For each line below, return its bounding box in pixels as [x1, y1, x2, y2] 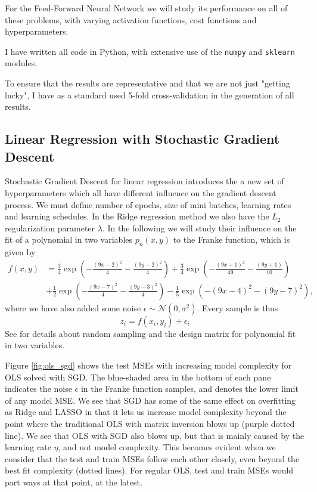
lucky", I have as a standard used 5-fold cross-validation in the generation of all [5, 88, 294, 101]
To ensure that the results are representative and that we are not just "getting [5, 77, 290, 89]
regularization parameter [5, 221, 95, 234]
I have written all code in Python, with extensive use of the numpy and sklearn [5, 45, 295, 57]
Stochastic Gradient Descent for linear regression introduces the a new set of [5, 175, 284, 187]
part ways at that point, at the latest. [5, 475, 142, 488]
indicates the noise [5, 382, 72, 395]
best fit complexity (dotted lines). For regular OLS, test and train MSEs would [5, 464, 294, 476]
